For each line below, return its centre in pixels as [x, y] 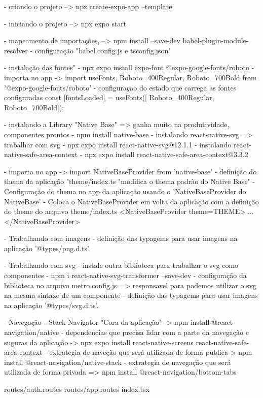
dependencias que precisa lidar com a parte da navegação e [157, 332]
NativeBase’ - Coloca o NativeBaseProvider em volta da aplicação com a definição [131, 201]
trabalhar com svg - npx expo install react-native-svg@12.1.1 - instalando [118, 144]
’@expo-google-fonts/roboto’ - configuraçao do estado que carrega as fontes [120, 87]
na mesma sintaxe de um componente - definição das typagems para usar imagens [131, 295]
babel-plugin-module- [216, 40]
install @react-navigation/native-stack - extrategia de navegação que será [118, 362]
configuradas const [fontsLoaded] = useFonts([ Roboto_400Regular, [109, 97]
